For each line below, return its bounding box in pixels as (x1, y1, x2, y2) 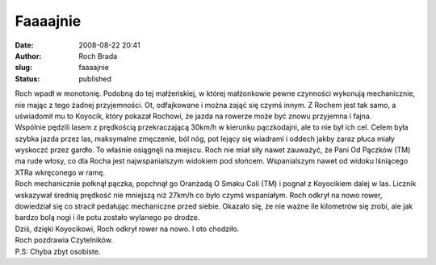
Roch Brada (78, 51, 118, 60)
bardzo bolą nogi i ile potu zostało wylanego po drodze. (15, 213, 200, 222)
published (78, 73, 112, 84)
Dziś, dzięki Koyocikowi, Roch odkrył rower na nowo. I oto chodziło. (15, 224, 240, 234)
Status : (15, 73, 40, 84)
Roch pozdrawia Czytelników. (15, 235, 113, 245)
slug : (15, 63, 32, 72)
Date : (15, 40, 34, 50)
